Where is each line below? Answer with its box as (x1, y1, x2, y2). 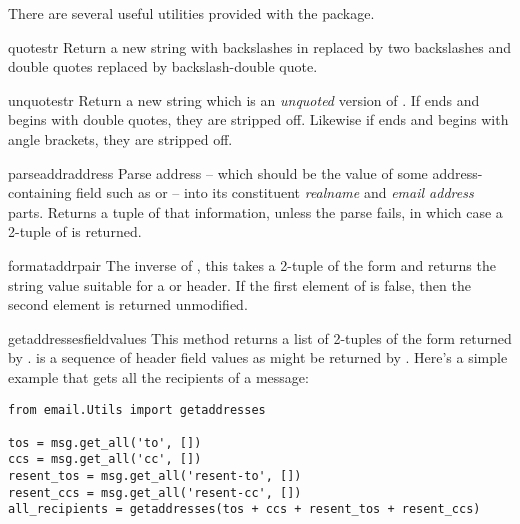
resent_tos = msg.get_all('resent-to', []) (8, 469, 302, 484)
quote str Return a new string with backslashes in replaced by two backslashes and (8, 36, 511, 57)
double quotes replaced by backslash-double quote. (8, 56, 318, 77)
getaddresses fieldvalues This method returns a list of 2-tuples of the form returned (8, 327, 512, 348)
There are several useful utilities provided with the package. (8, 3, 375, 23)
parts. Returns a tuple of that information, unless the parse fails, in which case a (8, 201, 503, 222)
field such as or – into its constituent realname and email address (76, 182, 474, 203)
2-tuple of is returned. (8, 221, 142, 242)
